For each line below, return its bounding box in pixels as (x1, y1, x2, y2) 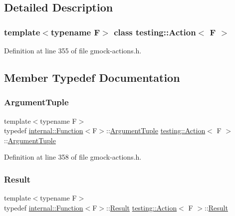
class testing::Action (114, 25, 196, 38)
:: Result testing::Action (106, 202, 177, 213)
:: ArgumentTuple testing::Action (106, 125, 206, 136)
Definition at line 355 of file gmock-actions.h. (4, 45, 142, 55)
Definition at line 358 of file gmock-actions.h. (4, 152, 142, 162)
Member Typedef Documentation (4, 69, 180, 85)
